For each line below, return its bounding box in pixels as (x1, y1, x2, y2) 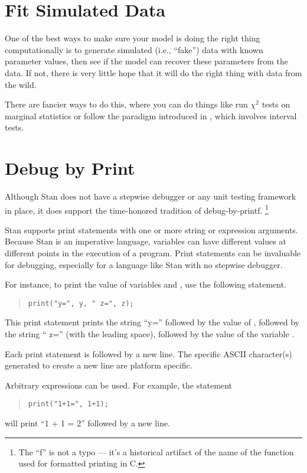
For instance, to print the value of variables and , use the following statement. (5, 278, 287, 291)
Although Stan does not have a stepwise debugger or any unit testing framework (5, 190, 296, 202)
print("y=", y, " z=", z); (28, 299, 134, 308)
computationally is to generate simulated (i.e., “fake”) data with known (5, 43, 263, 56)
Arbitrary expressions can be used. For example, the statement (5, 379, 232, 391)
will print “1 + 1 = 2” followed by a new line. (5, 417, 171, 429)
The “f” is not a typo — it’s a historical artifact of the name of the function (18, 445, 294, 458)
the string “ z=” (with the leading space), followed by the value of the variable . (5, 328, 295, 340)
